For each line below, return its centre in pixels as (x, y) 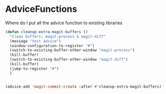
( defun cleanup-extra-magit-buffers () (47, 32)
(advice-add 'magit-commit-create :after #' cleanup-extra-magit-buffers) (83, 87)
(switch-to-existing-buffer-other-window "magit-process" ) (72, 50)
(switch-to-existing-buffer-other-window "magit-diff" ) (69, 60)
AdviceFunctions (41, 9)
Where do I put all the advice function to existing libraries (64, 23)
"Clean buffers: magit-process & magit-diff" (58, 36)
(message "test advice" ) (35, 41)
